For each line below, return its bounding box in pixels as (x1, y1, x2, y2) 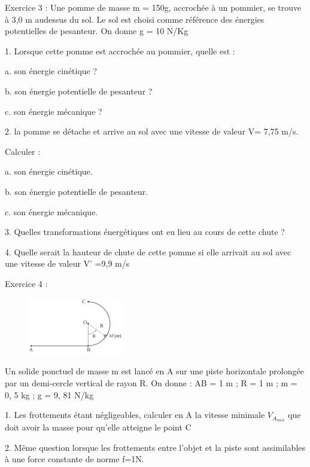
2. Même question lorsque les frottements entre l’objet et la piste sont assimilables (5, 441, 306, 453)
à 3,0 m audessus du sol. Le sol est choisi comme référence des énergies (5, 13, 265, 25)
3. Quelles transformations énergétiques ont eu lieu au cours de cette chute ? (5, 225, 285, 238)
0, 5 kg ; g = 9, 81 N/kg (5, 388, 94, 401)
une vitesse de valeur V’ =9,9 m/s (5, 257, 130, 270)
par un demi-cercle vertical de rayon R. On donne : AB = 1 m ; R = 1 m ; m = (5, 376, 297, 389)
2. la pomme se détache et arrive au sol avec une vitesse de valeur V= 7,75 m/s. (5, 125, 299, 138)
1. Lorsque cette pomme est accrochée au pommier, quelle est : (5, 44, 235, 57)
